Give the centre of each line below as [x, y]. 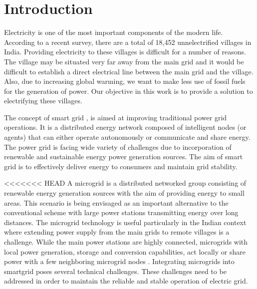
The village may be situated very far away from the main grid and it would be [124, 61]
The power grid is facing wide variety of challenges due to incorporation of [118, 146]
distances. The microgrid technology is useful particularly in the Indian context [125, 222]
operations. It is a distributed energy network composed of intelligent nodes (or [125, 127]
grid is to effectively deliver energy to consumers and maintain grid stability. [121, 166]
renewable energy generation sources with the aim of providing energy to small [124, 193]
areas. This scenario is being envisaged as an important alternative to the [116, 202]
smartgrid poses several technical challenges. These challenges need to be [115, 271]
